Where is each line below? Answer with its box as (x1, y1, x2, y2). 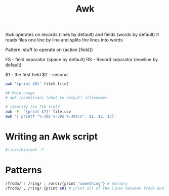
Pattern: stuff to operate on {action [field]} (5, 46, 94, 53)
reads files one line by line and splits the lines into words (5, 37, 123, 43)
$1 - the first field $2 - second (5, 72, 68, 78)
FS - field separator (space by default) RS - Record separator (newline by (5, 57, 158, 63)
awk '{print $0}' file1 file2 (5, 81, 69, 86)
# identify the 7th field (5, 104, 60, 109)
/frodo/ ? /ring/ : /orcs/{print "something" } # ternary (5, 181, 128, 186)
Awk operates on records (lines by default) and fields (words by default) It (5, 31, 159, 38)
